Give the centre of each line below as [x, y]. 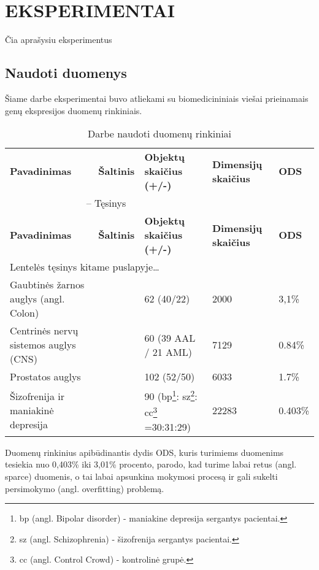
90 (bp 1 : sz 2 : [171, 395]
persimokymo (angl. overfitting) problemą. [85, 488]
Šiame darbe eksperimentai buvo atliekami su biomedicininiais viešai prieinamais [157, 98]
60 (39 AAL [170, 337]
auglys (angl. [37, 299]
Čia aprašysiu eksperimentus [59, 40]
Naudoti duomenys [66, 73]
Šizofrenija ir [37, 396]
